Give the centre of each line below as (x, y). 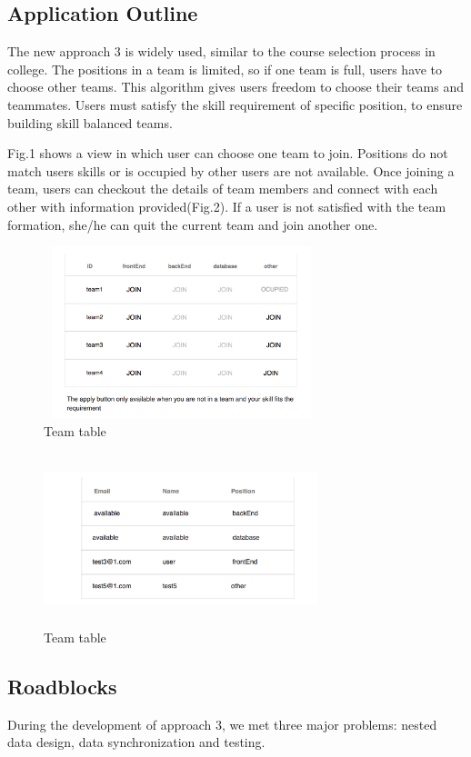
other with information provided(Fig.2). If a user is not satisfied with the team (227, 206)
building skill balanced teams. (90, 122)
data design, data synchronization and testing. (136, 742)
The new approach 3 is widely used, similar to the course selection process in (221, 51)
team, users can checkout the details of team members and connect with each (223, 189)
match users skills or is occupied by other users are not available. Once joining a (231, 170)
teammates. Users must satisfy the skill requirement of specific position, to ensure (235, 104)
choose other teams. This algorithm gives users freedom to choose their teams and (236, 87)
